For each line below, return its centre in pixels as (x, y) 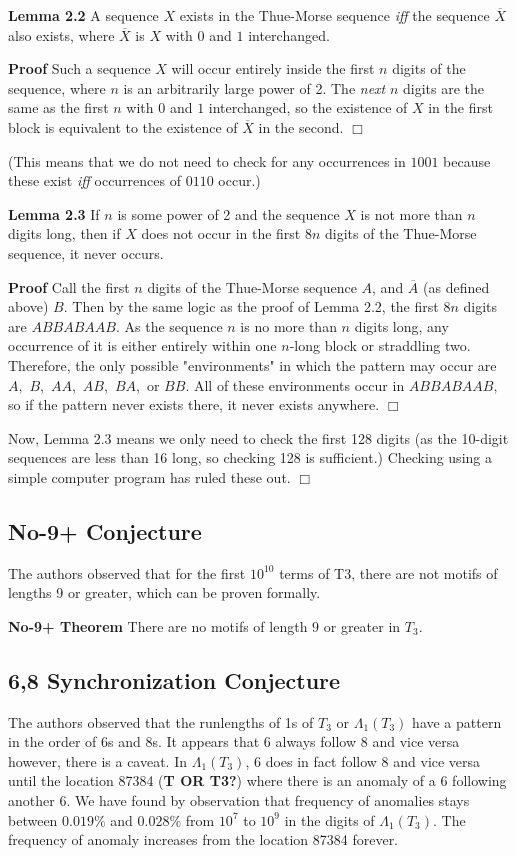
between (33, 819)
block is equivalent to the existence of (123, 126)
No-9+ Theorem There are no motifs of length (158, 625)
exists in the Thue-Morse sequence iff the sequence (334, 15)
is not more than (411, 213)
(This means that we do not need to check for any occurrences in (207, 160)
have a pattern (457, 721)
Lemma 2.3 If (54, 213)
